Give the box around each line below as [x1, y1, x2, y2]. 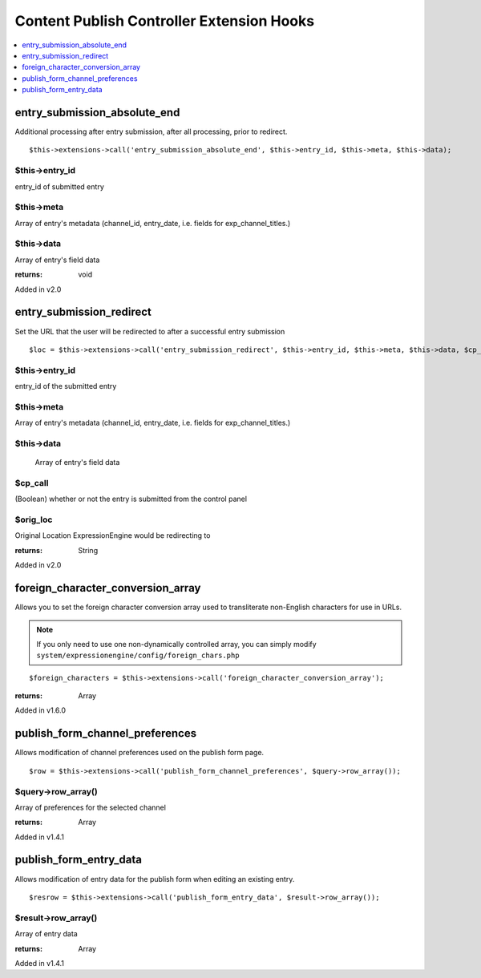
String [78, 545, 99, 555]
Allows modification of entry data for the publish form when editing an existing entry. [14, 874, 295, 883]
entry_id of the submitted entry [14, 382, 117, 391]
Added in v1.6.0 [14, 705, 67, 715]
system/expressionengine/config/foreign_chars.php [36, 651, 240, 661]
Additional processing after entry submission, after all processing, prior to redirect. [14, 127, 288, 136]
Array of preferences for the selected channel [14, 802, 166, 812]
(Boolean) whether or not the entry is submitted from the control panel [14, 494, 248, 504]
